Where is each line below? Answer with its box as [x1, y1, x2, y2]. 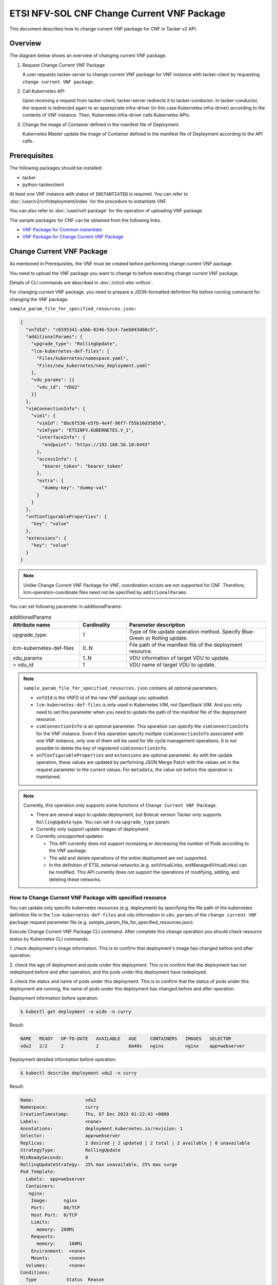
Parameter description [129, 621, 185, 629]
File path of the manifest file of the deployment [129, 641, 243, 649]
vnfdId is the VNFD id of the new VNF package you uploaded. [36, 694, 169, 701]
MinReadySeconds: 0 [20, 1154, 88, 1160]
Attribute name [12, 621, 51, 629]
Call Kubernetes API [22, 88, 65, 95]
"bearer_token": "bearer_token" [42, 463, 123, 469]
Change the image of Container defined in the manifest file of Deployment [22, 121, 179, 127]
